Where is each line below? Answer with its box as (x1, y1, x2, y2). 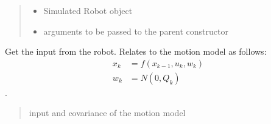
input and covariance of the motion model (29, 106, 186, 119)
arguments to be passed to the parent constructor (43, 24, 228, 37)
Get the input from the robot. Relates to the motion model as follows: (5, 45, 267, 58)
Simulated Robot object (43, 4, 133, 16)
